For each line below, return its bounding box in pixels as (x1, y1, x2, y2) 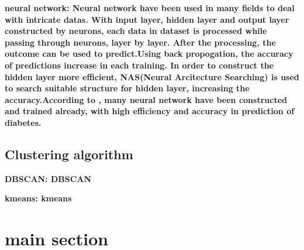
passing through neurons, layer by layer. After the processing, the (5, 36, 276, 48)
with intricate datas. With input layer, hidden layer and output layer (5, 13, 289, 25)
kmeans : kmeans (5, 192, 72, 204)
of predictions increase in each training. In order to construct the (5, 59, 274, 71)
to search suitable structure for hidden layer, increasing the (5, 82, 250, 94)
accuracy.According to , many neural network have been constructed (5, 93, 287, 105)
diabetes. (5, 116, 42, 128)
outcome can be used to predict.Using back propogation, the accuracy (5, 47, 293, 60)
